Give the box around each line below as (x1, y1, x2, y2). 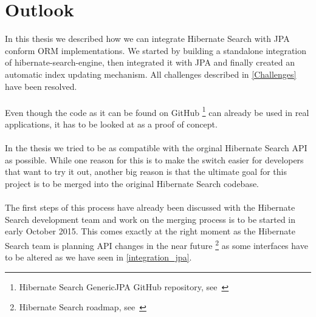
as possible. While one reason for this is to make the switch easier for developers (5, 153, 304, 166)
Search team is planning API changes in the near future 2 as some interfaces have (5, 237, 308, 251)
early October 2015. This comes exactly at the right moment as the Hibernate (5, 225, 295, 237)
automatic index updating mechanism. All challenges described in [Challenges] (5, 67, 297, 80)
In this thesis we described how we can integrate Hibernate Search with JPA (5, 32, 290, 45)
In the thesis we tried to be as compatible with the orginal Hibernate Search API (5, 141, 307, 154)
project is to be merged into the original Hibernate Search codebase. (5, 177, 259, 189)
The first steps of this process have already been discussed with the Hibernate (5, 201, 295, 214)
